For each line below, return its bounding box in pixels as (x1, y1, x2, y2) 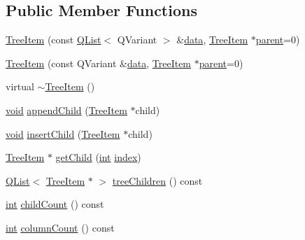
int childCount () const (6, 197, 104, 211)
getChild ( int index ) (55, 150, 141, 164)
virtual (6, 79, 34, 94)
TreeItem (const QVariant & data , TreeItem (6, 55, 192, 70)
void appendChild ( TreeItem (6, 102, 127, 117)
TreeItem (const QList (6, 32, 101, 47)
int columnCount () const (6, 220, 115, 234)
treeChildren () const (112, 173, 203, 188)
